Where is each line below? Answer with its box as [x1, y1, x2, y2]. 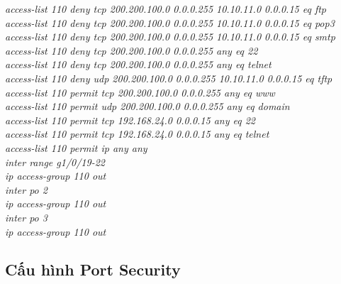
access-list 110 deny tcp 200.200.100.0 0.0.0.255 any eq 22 [5, 43, 258, 58]
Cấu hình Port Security [5, 258, 181, 280]
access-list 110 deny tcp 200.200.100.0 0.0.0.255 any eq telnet [5, 57, 272, 72]
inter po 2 [5, 182, 47, 197]
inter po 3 [5, 209, 47, 224]
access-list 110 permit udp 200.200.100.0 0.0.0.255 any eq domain [5, 99, 290, 114]
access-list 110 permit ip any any [5, 140, 147, 155]
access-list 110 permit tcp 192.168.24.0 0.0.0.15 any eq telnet [5, 126, 269, 141]
